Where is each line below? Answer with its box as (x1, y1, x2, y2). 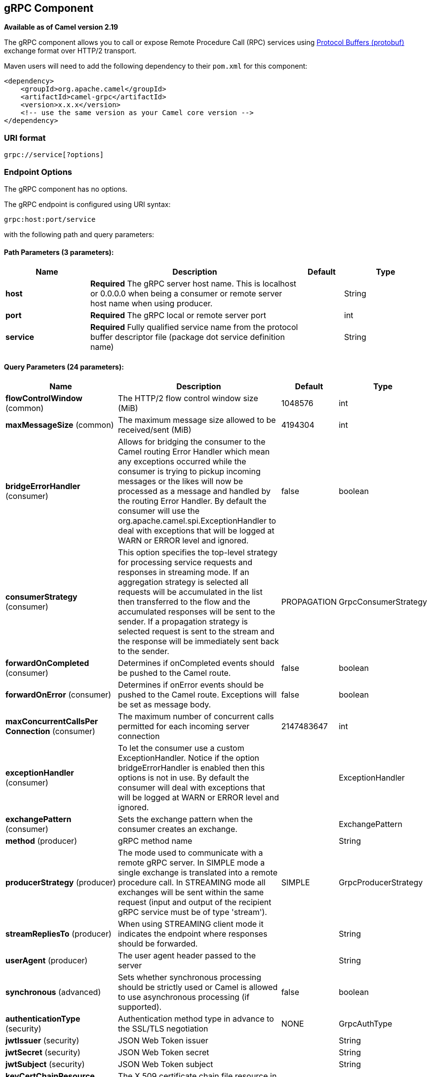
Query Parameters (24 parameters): (4, 362, 124, 371)
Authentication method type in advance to (118, 1014, 274, 1024)
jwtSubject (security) (5, 1059, 85, 1070)
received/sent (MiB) (118, 425, 192, 435)
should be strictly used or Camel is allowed (118, 982, 278, 993)
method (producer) (5, 836, 77, 846)
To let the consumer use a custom (118, 743, 244, 753)
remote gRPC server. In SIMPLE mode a (118, 858, 265, 868)
